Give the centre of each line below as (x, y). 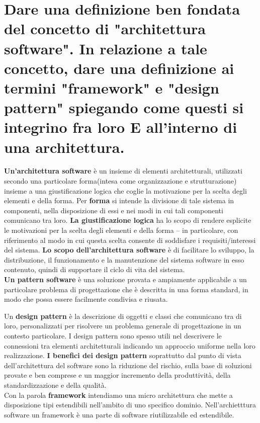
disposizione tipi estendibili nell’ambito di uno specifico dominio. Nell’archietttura (130, 405)
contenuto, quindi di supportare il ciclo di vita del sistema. (95, 269)
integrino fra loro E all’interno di (121, 127)
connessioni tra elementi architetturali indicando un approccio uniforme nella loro (130, 345)
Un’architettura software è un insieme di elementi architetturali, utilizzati (123, 171)
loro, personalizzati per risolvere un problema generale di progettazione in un (123, 326)
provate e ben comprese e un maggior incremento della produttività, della (117, 375)
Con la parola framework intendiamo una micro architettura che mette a (118, 395)
